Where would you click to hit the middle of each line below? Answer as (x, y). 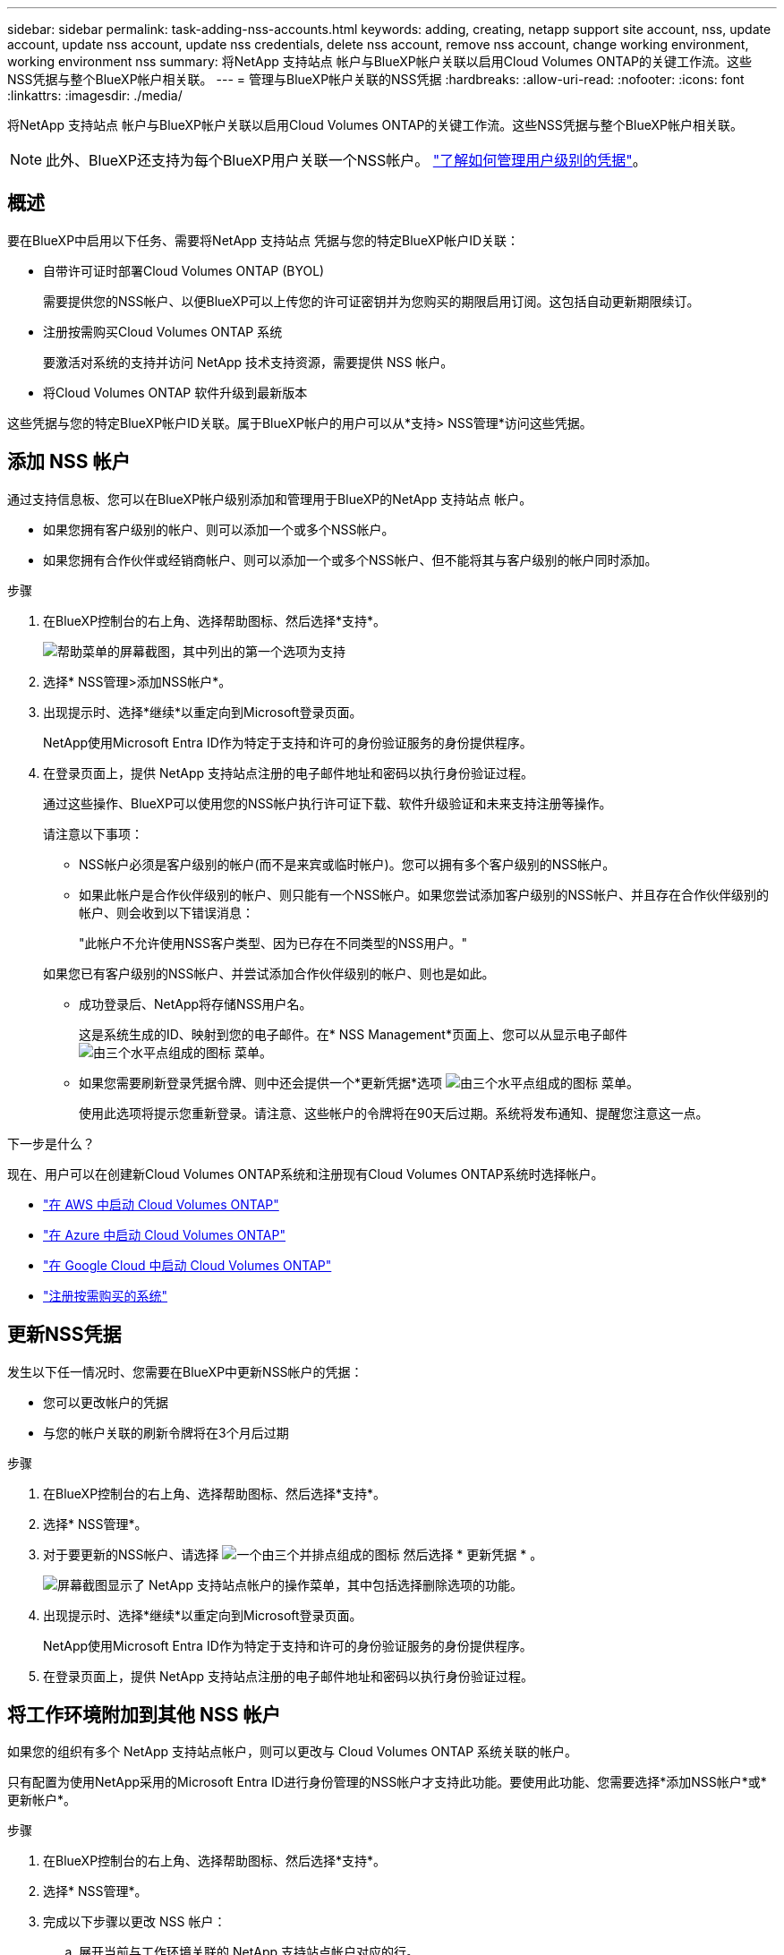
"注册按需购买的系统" (106, 1295)
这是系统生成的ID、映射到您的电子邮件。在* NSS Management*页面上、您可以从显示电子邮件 (353, 1034)
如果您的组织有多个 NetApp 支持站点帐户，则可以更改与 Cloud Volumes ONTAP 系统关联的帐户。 (293, 1752)
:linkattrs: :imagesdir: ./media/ (95, 95)
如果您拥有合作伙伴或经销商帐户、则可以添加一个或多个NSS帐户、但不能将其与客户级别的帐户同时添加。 (350, 559)
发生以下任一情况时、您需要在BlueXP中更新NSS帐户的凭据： (185, 1371)
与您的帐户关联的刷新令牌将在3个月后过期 (166, 1432)
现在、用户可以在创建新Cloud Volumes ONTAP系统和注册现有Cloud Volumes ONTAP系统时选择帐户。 (306, 1174)
